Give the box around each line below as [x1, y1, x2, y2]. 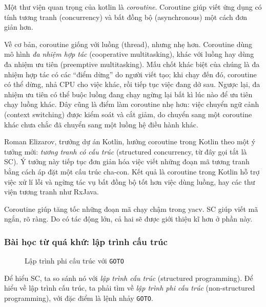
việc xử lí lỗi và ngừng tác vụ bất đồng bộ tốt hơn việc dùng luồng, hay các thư [4, 176, 255, 187]
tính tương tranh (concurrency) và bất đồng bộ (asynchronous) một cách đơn [4, 11, 248, 22]
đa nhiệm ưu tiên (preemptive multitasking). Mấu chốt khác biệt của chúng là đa [4, 58, 260, 69]
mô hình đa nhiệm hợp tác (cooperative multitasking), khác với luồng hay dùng [4, 49, 254, 59]
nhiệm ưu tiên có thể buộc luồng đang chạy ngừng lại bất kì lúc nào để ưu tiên [4, 89, 253, 99]
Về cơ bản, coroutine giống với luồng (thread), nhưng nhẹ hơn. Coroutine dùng [4, 38, 252, 49]
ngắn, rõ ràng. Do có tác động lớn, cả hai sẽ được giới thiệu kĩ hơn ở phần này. [4, 213, 253, 224]
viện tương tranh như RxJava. [4, 186, 99, 197]
